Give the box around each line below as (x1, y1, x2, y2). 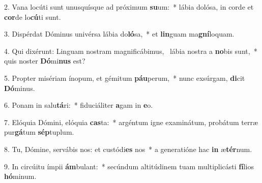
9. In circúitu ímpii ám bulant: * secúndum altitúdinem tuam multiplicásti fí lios (4, 161, 254, 171)
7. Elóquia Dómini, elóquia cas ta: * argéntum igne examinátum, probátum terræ (4, 116, 258, 127)
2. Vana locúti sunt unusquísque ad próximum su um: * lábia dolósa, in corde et (4, 2, 254, 12)
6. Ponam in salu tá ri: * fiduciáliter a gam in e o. (4, 100, 153, 110)
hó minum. (4, 171, 37, 181)
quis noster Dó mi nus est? (4, 55, 85, 66)
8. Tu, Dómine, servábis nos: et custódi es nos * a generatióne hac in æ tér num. (4, 143, 252, 154)
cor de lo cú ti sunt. (4, 11, 61, 22)
